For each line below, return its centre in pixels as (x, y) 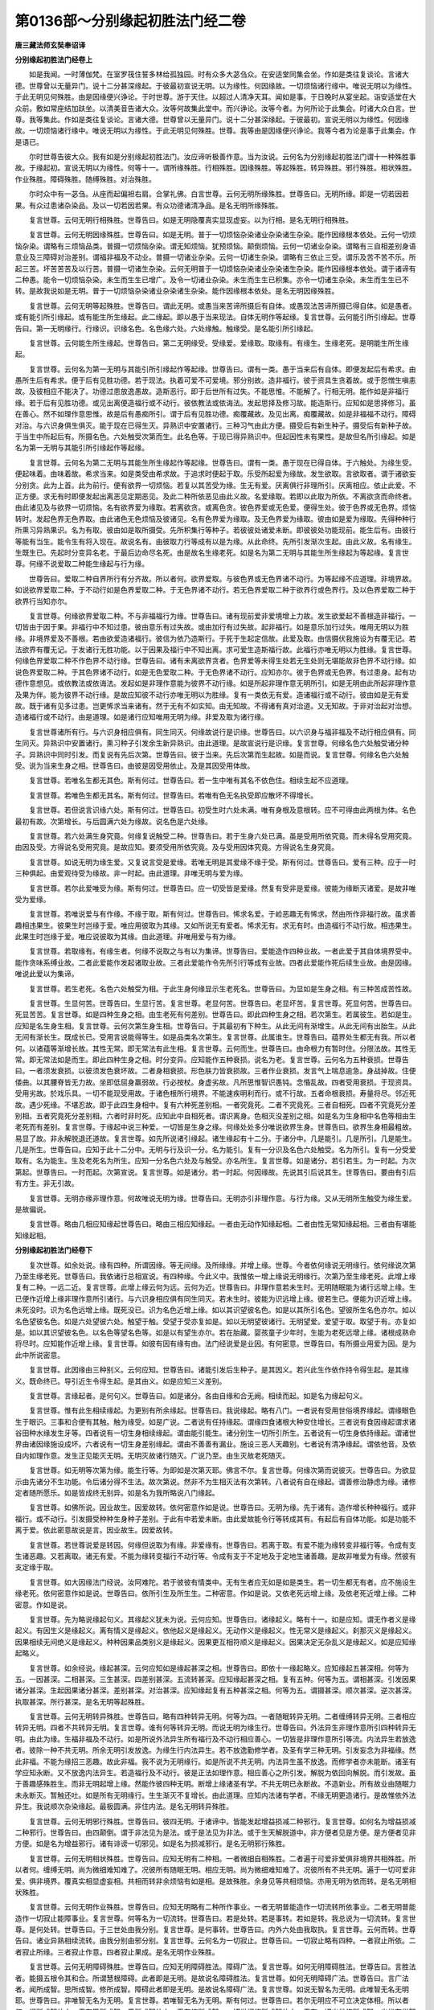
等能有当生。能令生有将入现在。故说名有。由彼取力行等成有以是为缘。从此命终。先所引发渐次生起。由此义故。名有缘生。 (215, 541)
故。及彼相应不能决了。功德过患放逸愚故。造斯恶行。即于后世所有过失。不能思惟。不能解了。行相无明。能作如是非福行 (212, 392)
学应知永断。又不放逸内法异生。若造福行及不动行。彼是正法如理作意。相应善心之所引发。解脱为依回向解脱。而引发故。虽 (215, 1773)
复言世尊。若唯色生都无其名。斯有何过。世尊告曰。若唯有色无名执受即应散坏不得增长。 (173, 795)
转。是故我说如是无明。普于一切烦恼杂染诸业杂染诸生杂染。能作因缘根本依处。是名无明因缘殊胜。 (177, 291)
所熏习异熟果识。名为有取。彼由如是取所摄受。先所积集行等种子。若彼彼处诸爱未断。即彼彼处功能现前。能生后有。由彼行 (215, 530)
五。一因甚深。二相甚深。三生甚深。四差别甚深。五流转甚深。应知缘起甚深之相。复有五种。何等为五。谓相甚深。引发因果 (215, 1679)
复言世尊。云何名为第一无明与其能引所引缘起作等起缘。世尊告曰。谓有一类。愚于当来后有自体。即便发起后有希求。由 (222, 369)
